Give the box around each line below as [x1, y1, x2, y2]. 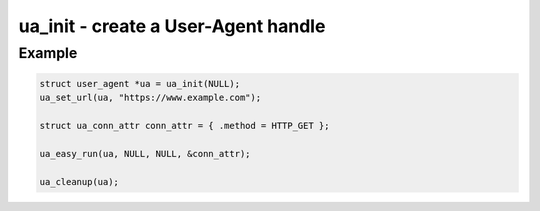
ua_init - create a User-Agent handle [18, 15, 326, 37]
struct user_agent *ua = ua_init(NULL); [39, 78, 240, 89]
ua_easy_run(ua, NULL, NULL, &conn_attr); [39, 148, 251, 159]
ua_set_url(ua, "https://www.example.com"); [39, 92, 262, 104]
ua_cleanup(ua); [39, 176, 120, 187]
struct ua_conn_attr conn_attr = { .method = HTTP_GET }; [39, 120, 330, 131]
